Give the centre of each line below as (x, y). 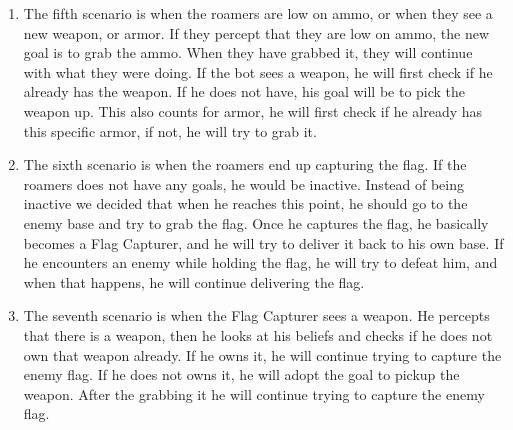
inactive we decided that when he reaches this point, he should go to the (245, 203)
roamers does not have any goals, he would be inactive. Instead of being (243, 183)
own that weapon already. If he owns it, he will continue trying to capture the (262, 354)
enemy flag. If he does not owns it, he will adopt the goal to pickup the (241, 374)
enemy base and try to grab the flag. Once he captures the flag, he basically (256, 222)
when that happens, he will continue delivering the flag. (194, 281)
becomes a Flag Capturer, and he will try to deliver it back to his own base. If (263, 242)
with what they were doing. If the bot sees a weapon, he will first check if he (258, 71)
